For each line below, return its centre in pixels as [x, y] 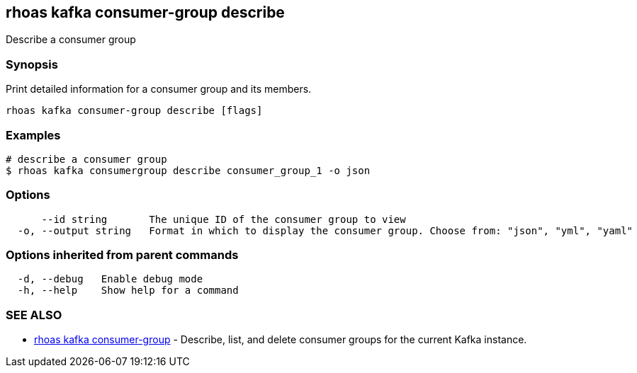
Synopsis [32, 64]
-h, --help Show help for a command [128, 291]
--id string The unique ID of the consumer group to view [224, 219]
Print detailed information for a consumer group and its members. [159, 89]
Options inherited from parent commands [122, 255]
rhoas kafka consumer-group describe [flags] [134, 111]
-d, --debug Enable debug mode [110, 279]
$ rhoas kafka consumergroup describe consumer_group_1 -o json [188, 170]
